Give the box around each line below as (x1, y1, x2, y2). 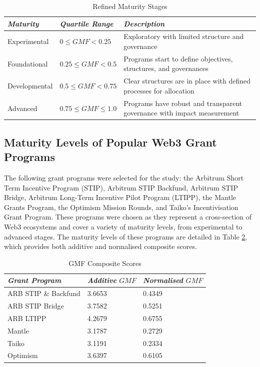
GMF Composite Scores (68, 257, 141, 268)
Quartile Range (59, 18, 113, 28)
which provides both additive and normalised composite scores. (4, 241, 197, 251)
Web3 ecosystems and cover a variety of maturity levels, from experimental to (4, 221, 242, 231)
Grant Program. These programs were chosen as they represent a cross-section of (4, 211, 252, 222)
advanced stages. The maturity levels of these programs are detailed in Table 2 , (4, 231, 247, 241)
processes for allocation (123, 85, 194, 95)
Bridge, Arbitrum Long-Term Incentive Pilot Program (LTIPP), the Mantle (4, 192, 236, 202)
